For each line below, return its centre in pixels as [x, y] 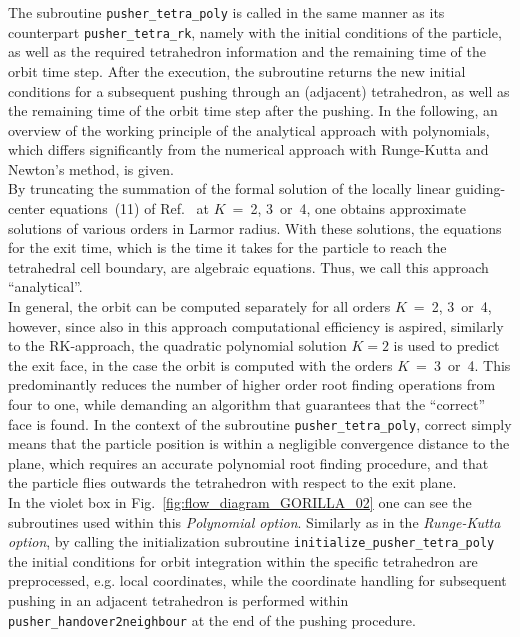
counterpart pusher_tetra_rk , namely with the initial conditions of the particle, [255, 31]
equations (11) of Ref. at [129, 208]
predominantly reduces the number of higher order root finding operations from [252, 384]
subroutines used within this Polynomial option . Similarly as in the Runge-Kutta [254, 521]
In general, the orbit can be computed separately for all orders [199, 306]
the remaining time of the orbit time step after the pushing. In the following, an [253, 110]
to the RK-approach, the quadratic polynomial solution [177, 345]
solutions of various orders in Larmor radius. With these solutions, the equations [255, 227]
